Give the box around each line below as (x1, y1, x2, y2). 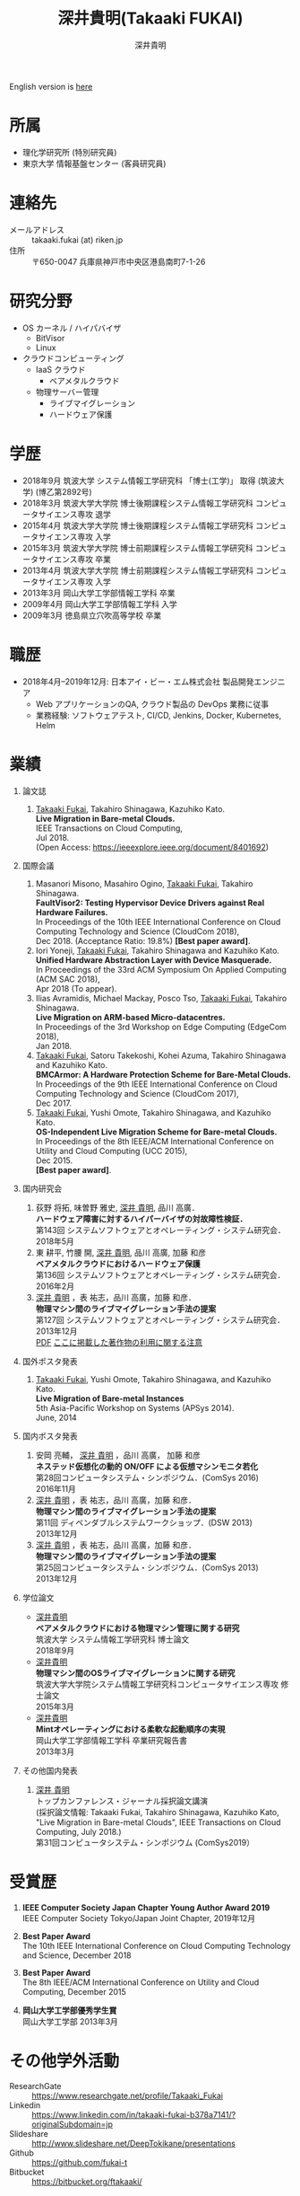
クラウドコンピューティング (21, 352, 124, 364)
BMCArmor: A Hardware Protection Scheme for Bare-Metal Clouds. (35, 1069, 291, 1080)
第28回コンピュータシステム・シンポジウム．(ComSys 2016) (35, 1472, 260, 1483)
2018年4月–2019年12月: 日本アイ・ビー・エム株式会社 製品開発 (21, 675, 254, 687)
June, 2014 (35, 1412, 78, 1423)
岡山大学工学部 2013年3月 (21, 2015, 119, 2026)
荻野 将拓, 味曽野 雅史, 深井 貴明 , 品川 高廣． (35, 1202, 200, 1213)
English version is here (9, 81, 93, 92)
